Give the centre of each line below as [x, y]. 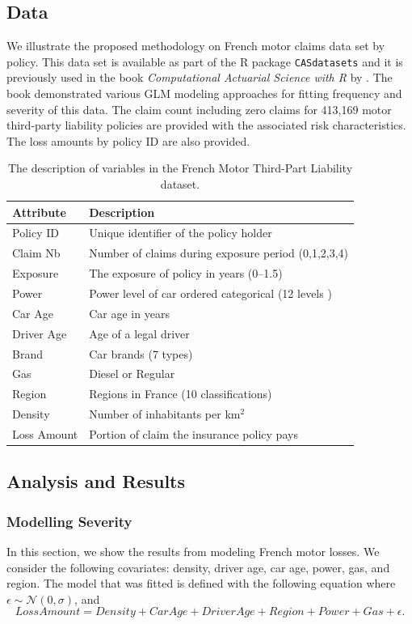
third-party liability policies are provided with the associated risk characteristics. [206, 125]
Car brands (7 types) [141, 353]
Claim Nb [36, 253]
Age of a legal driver [139, 333]
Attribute [39, 212]
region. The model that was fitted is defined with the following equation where [201, 583]
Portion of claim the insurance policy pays [193, 433]
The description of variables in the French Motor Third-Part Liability [180, 168]
